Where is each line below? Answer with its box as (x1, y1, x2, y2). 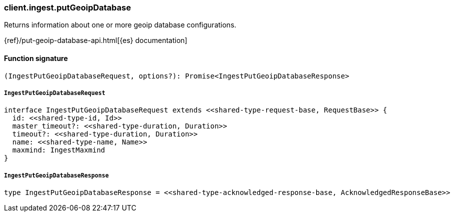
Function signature (4, 53, 68, 62)
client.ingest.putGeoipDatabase (4, 2, 131, 12)
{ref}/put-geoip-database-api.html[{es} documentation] (4, 36, 187, 45)
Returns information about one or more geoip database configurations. (4, 20, 237, 29)
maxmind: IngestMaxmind (12, 146, 105, 154)
